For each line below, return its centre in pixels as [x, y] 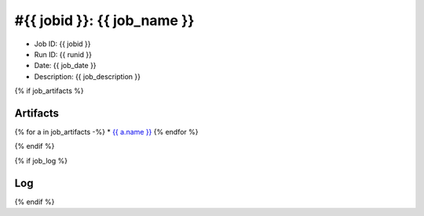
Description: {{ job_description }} [88, 76]
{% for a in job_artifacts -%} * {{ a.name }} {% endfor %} [107, 132]
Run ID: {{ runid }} [63, 54]
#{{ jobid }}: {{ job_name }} [104, 20]
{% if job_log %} [41, 160]
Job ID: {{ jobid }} [62, 44]
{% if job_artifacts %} [49, 91]
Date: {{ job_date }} [66, 66]
